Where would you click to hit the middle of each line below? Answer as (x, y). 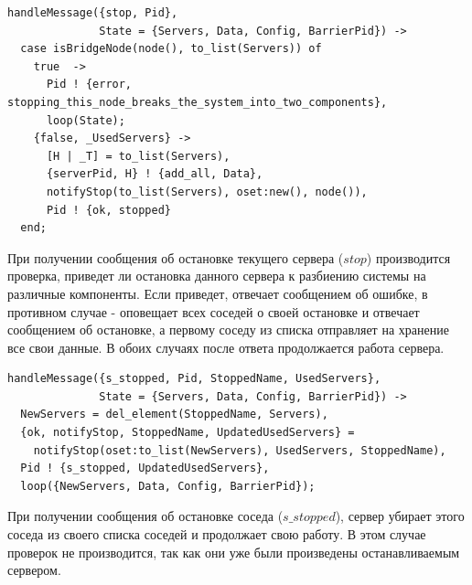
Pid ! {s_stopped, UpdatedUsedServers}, (145, 468)
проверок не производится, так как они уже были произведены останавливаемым (234, 552)
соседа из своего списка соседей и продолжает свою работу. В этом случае (217, 534)
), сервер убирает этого (400, 516)
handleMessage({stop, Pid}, (93, 13)
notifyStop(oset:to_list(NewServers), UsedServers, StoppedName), (240, 450)
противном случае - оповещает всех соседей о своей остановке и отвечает (214, 311)
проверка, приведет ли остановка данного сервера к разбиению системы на (217, 276)
